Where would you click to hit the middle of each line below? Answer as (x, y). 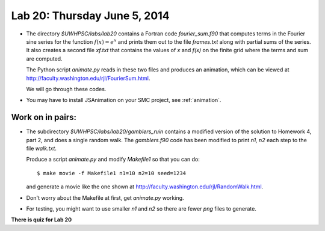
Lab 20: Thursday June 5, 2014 (90, 16)
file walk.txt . (42, 148)
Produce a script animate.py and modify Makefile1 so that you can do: (113, 160)
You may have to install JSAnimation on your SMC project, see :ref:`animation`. (124, 100)
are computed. (44, 58)
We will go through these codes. (66, 89)
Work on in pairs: (44, 117)
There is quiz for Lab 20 (42, 220)
